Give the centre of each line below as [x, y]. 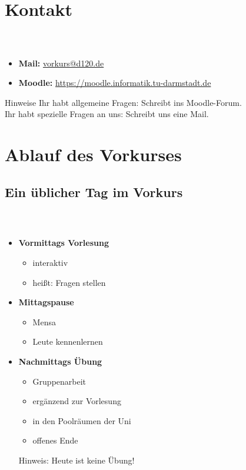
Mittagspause [46, 302]
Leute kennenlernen [68, 341]
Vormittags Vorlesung [64, 243]
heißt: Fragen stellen [69, 282]
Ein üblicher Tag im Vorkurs [94, 191]
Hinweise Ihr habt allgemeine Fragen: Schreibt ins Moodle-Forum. [123, 102]
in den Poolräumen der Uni [82, 420]
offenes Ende [55, 440]
